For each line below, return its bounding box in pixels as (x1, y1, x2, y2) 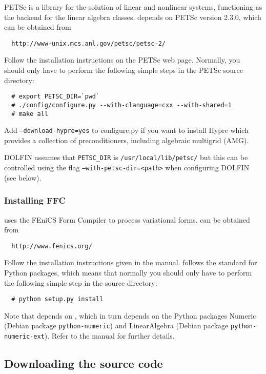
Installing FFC (4, 194, 66, 207)
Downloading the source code (4, 356, 163, 371)
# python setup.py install (11, 296, 104, 303)
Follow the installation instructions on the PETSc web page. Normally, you (4, 54, 240, 65)
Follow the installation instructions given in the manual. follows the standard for (4, 257, 257, 268)
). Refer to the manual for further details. (44, 330, 175, 341)
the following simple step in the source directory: (4, 277, 157, 288)
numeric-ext (4, 333, 45, 341)
